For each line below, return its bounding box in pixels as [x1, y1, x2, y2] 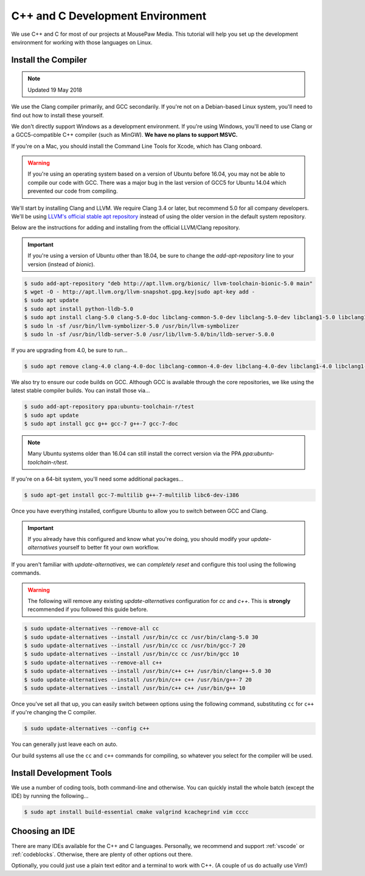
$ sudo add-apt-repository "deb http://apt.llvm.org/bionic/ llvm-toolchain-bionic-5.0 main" [24, 280, 313, 287]
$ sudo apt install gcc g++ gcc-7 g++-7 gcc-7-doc [24, 420, 179, 427]
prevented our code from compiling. [27, 187, 118, 195]
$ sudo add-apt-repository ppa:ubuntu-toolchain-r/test [24, 403, 195, 410]
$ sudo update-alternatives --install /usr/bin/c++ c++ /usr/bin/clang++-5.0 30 [24, 667, 271, 675]
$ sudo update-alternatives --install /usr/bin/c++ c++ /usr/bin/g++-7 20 [24, 676, 252, 683]
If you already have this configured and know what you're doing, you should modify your [27, 535, 250, 542]
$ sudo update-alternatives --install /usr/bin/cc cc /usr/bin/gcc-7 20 [24, 642, 246, 649]
